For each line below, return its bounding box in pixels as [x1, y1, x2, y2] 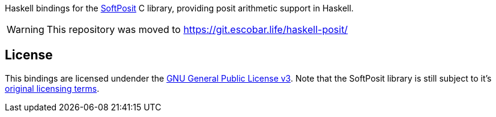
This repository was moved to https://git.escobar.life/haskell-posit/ [46, 23, 348, 35]
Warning [7, 23, 44, 35]
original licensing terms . [5, 83, 100, 94]
